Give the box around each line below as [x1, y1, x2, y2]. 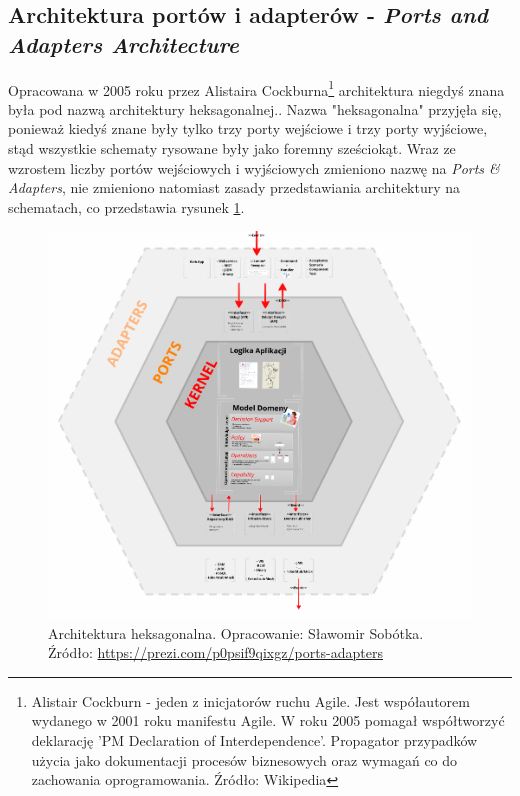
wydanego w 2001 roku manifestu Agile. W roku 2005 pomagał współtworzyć [31, 710, 505, 731]
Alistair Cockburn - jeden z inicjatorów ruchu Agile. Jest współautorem [31, 690, 470, 711]
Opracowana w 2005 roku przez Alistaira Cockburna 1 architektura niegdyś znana [8, 76, 505, 100]
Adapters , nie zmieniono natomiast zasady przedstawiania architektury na [8, 177, 461, 198]
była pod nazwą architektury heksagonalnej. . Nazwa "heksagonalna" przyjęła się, [8, 98, 502, 119]
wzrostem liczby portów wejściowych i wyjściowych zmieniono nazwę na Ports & [8, 157, 500, 178]
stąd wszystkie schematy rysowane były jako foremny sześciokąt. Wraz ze [8, 138, 456, 159]
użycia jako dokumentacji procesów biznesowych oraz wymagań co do [31, 749, 458, 770]
